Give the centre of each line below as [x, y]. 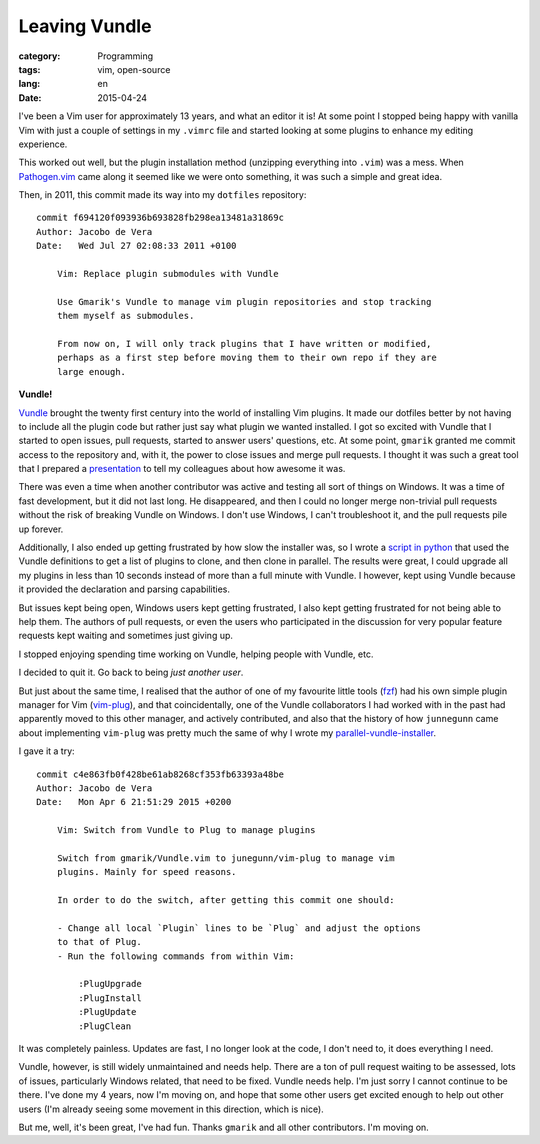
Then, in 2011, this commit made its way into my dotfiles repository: [162, 195]
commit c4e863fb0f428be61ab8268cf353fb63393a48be [160, 774]
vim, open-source [134, 69]
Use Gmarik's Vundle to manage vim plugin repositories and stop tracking [244, 301]
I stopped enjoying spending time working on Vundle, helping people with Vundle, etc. [196, 654]
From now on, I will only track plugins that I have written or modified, [244, 343]
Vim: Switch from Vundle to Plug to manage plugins [186, 830]
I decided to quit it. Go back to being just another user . [131, 672]
